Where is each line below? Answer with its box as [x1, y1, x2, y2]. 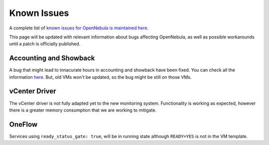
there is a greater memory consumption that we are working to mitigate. [9, 107, 157, 113]
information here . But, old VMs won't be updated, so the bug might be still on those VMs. [9, 74, 192, 80]
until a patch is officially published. [9, 41, 81, 47]
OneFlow [9, 120, 38, 129]
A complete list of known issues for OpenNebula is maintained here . [9, 25, 149, 31]
